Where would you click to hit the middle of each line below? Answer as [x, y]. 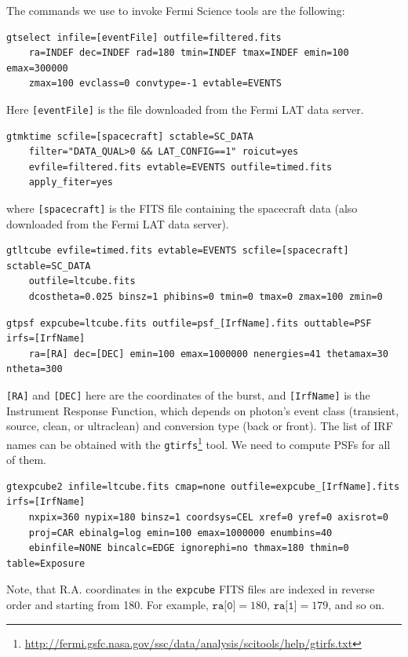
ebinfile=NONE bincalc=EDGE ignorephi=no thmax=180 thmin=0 [189, 548]
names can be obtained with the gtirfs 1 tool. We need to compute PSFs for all [199, 443]
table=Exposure [46, 563]
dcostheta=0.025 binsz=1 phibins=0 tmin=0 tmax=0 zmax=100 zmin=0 [206, 297]
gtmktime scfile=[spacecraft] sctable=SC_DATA [130, 136]
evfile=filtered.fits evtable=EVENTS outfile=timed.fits [180, 167]
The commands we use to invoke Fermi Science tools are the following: [176, 10]
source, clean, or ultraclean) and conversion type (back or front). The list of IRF [200, 426]
